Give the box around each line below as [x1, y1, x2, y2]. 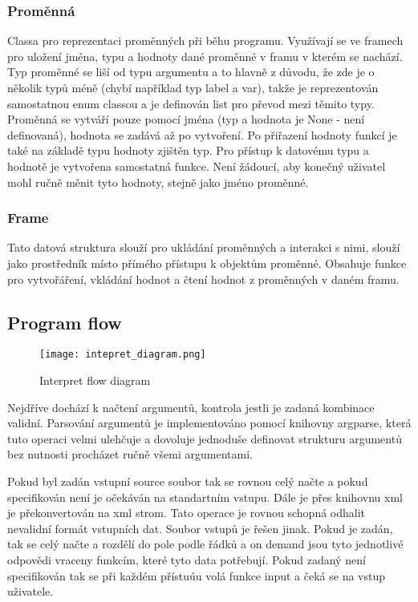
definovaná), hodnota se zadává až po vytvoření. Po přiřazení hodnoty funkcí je [7, 126, 397, 143]
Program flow [7, 309, 122, 334]
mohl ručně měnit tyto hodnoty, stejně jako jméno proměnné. [7, 173, 309, 190]
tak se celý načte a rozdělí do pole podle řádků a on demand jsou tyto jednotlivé [7, 535, 404, 552]
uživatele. [7, 583, 54, 600]
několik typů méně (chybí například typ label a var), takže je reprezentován [7, 79, 379, 95]
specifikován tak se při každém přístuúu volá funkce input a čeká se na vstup [7, 567, 386, 584]
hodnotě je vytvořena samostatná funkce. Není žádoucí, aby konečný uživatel [7, 157, 386, 174]
